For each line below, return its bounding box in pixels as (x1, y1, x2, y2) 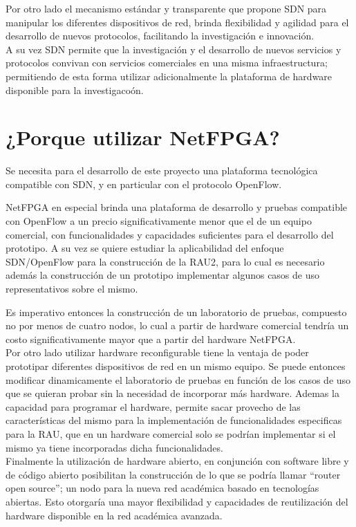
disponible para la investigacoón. (6, 82, 144, 97)
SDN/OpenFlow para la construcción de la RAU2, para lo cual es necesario (6, 254, 325, 268)
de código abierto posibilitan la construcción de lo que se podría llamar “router (6, 467, 341, 481)
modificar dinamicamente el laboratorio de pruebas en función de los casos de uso (6, 372, 351, 387)
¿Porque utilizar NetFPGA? (6, 123, 280, 151)
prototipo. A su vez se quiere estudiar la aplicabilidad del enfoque (6, 241, 284, 255)
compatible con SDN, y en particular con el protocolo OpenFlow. (6, 176, 282, 191)
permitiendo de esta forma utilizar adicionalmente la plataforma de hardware (6, 68, 332, 83)
